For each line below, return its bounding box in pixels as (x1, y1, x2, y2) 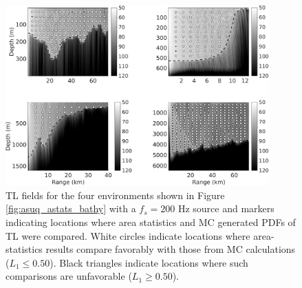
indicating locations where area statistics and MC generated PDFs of (6, 215, 296, 229)
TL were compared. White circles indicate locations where (6, 228, 250, 243)
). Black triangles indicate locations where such (50, 255, 248, 269)
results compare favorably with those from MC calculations (45, 242, 296, 256)
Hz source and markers (177, 201, 274, 216)
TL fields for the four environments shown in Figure (6, 187, 225, 202)
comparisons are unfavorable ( (6, 269, 132, 283)
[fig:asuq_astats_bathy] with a (6, 201, 136, 216)
